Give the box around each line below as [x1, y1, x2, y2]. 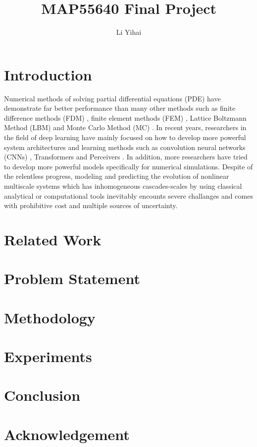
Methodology [4, 307, 96, 327]
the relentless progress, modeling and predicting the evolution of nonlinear [4, 171, 229, 181]
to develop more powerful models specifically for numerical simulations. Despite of [4, 161, 253, 171]
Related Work [4, 229, 102, 249]
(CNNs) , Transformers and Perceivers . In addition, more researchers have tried [4, 151, 248, 162]
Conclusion [4, 385, 81, 405]
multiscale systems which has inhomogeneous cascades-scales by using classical [4, 181, 242, 191]
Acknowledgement [4, 424, 130, 444]
